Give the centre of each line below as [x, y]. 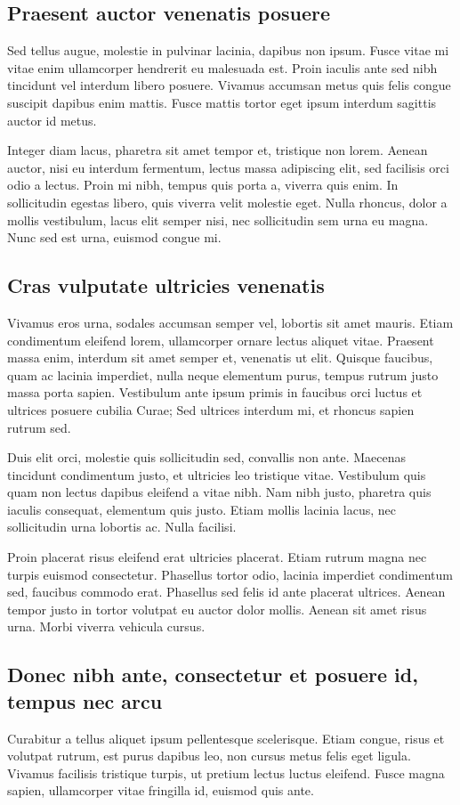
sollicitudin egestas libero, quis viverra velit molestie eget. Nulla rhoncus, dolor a [227, 202]
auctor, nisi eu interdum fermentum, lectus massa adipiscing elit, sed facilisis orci [228, 167]
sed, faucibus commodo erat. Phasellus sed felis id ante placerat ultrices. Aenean [226, 592]
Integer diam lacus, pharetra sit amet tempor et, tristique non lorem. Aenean [218, 150]
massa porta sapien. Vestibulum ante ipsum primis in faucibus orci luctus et [215, 392]
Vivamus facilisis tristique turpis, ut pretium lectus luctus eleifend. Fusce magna [226, 772]
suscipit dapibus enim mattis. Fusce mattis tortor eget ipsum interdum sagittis [222, 102]
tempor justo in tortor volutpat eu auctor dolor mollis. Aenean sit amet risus [217, 609]
